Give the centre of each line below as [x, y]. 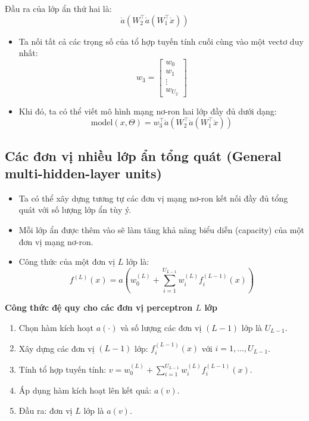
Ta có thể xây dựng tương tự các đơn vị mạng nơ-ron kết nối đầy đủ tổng [153, 198]
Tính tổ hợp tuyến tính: [63, 369]
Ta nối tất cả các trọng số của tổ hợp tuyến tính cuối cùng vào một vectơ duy [161, 41]
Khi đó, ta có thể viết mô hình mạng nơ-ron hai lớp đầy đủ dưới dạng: [148, 111]
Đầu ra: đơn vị [46, 410]
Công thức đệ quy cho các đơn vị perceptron [99, 307]
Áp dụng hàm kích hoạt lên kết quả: [85, 390]
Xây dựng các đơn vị [57, 348]
